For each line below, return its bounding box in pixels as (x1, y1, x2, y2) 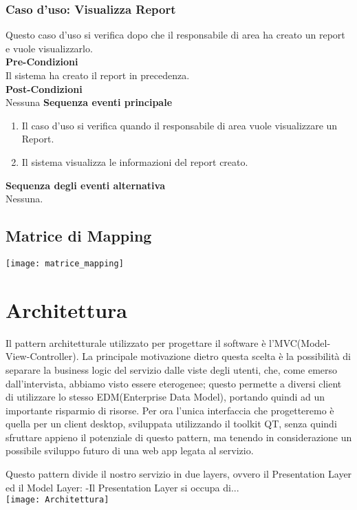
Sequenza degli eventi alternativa (6, 178, 165, 192)
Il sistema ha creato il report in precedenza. (6, 68, 190, 82)
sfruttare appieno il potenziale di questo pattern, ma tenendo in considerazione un (6, 429, 352, 444)
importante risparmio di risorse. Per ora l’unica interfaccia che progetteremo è (6, 403, 334, 417)
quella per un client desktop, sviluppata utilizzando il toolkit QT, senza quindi (6, 416, 337, 431)
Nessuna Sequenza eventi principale (6, 95, 173, 109)
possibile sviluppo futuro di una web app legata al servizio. (6, 443, 254, 458)
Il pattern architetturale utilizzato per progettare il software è (6, 335, 266, 350)
